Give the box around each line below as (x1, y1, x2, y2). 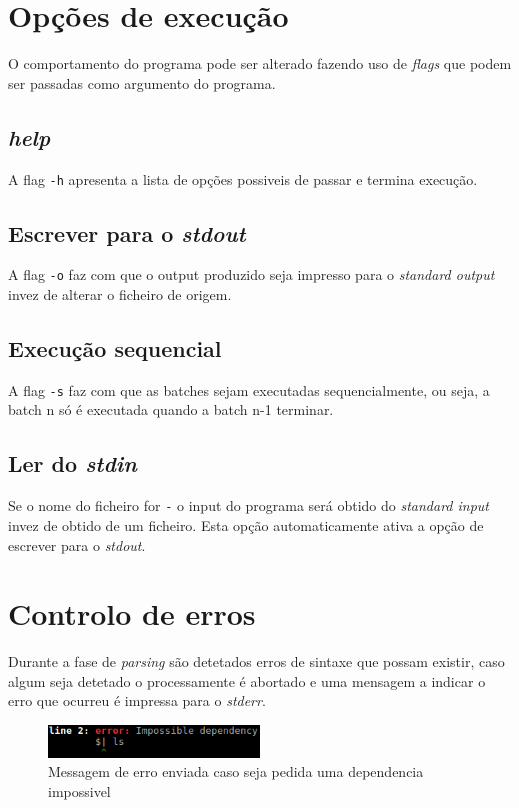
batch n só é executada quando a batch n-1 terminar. (8, 399, 334, 420)
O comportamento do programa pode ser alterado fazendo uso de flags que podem (8, 53, 512, 74)
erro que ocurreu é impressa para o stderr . (8, 690, 266, 711)
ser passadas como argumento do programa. (8, 72, 276, 93)
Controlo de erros (8, 593, 256, 634)
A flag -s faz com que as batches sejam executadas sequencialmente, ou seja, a (8, 379, 490, 400)
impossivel (48, 780, 111, 801)
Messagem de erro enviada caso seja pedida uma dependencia (48, 761, 424, 782)
